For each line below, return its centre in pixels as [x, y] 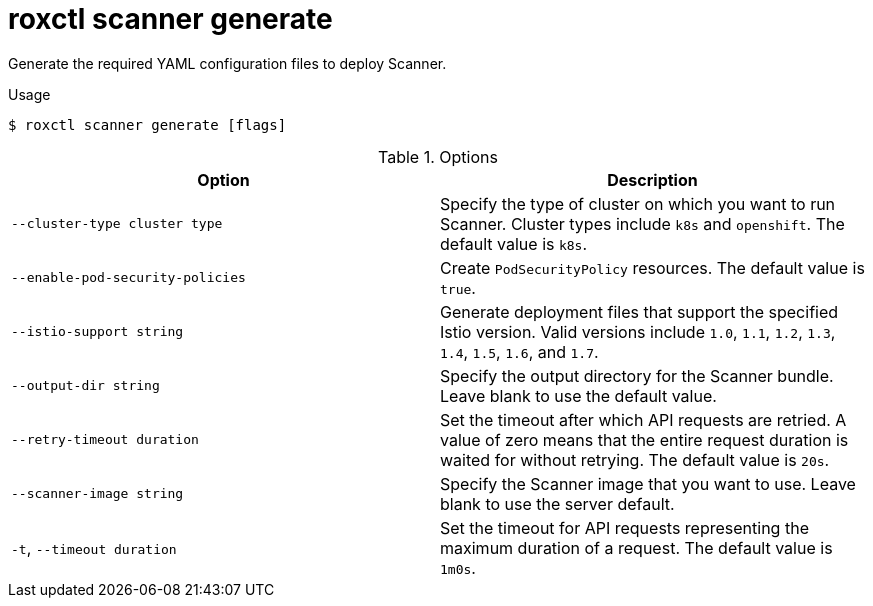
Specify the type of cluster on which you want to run [638, 203]
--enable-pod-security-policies [128, 278]
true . [458, 287]
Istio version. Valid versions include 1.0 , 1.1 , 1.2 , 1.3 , [638, 331]
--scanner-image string [97, 494]
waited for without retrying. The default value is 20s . [635, 459]
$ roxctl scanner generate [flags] [147, 124]
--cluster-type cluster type [117, 224]
